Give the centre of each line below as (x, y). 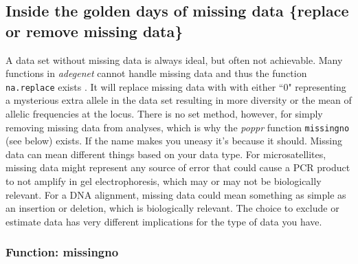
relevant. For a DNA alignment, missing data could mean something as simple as (176, 194)
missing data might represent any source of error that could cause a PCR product (178, 167)
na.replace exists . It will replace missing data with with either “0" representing (176, 86)
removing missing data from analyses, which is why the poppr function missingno (178, 127)
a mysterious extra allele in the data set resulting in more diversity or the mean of (179, 100)
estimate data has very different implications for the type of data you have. (164, 221)
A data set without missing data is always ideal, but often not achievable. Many (174, 59)
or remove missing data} (94, 31)
